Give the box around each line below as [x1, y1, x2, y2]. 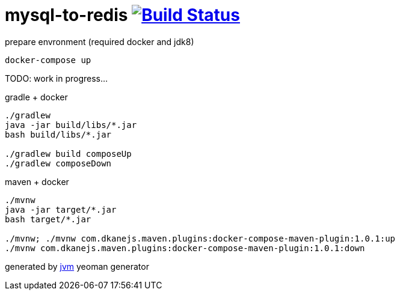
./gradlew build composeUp [5, 148, 132, 159]
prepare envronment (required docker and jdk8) [5, 36, 194, 47]
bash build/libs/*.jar [5, 129, 112, 139]
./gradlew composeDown [5, 158, 112, 168]
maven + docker [5, 176, 69, 187]
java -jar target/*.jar [5, 204, 117, 214]
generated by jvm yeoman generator [5, 261, 149, 272]
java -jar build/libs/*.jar [5, 120, 137, 130]
